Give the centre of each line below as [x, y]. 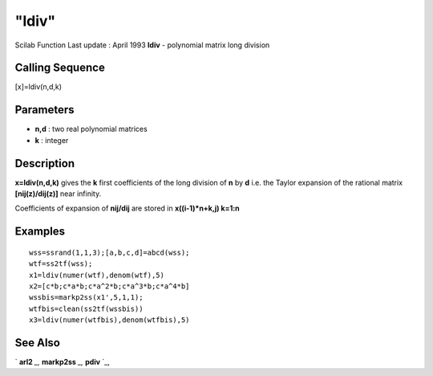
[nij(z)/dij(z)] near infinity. [58, 194]
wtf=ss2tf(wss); [61, 264]
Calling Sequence [60, 68]
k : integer [52, 140]
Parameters [45, 110]
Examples [40, 232]
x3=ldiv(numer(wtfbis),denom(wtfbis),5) [109, 320]
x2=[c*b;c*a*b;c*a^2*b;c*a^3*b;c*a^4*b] [109, 286]
